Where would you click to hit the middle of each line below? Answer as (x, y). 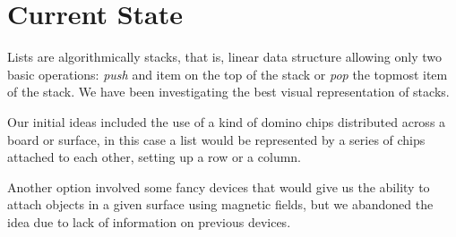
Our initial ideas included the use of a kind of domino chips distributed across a (227, 121)
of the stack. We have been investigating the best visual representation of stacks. (228, 92)
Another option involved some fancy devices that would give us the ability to (219, 186)
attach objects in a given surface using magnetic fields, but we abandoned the (220, 204)
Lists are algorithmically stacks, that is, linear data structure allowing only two (225, 57)
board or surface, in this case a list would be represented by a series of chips (216, 139)
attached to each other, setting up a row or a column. (155, 157)
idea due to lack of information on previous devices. (149, 221)
